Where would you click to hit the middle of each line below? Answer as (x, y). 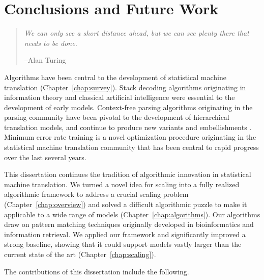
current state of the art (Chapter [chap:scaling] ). (80, 254)
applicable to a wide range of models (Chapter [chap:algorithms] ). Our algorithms (132, 214)
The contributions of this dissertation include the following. (97, 271)
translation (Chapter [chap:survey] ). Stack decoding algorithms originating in (125, 87)
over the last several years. (45, 157)
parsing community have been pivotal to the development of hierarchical (117, 117)
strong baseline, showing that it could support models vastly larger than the (123, 244)
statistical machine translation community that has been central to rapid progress (131, 147)
